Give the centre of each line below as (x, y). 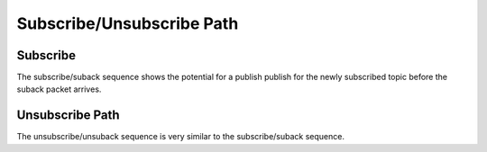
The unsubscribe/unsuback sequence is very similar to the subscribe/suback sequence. (180, 137)
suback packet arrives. (59, 89)
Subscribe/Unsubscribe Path (128, 23)
